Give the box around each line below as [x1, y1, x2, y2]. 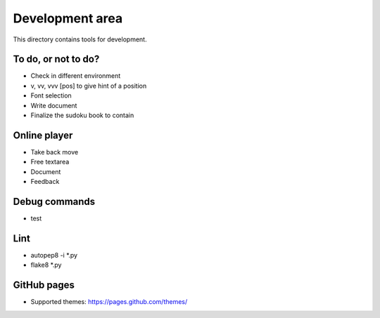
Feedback [30, 178, 60, 186]
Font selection [30, 91, 72, 100]
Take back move [30, 147, 79, 156]
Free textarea [30, 158, 70, 166]
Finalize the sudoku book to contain [30, 111, 134, 119]
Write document [30, 101, 77, 110]
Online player [13, 129, 73, 141]
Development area [13, 11, 123, 26]
